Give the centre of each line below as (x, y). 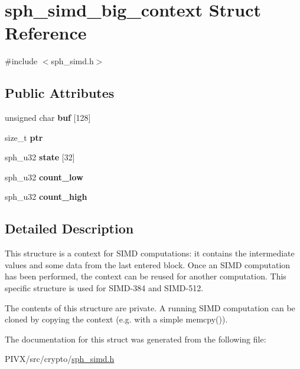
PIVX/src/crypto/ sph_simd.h (60, 359)
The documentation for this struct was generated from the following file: (136, 339)
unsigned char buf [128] (48, 118)
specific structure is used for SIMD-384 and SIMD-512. (104, 288)
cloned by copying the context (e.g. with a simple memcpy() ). (116, 319)
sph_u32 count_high (46, 197)
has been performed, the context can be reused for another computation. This (146, 276)
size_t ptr (24, 137)
